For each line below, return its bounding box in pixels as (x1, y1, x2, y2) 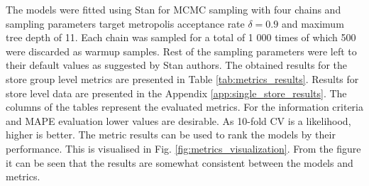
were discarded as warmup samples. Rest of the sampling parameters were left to (6, 43, 357, 58)
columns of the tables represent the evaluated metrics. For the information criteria (6, 99, 363, 114)
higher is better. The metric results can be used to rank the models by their (6, 127, 336, 142)
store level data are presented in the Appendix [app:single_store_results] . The (6, 85, 347, 100)
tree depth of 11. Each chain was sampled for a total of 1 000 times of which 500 (6, 30, 356, 45)
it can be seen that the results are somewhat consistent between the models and (6, 155, 353, 170)
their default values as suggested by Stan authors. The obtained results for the (6, 58, 347, 72)
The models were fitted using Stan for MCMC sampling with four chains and (6, 2, 341, 16)
